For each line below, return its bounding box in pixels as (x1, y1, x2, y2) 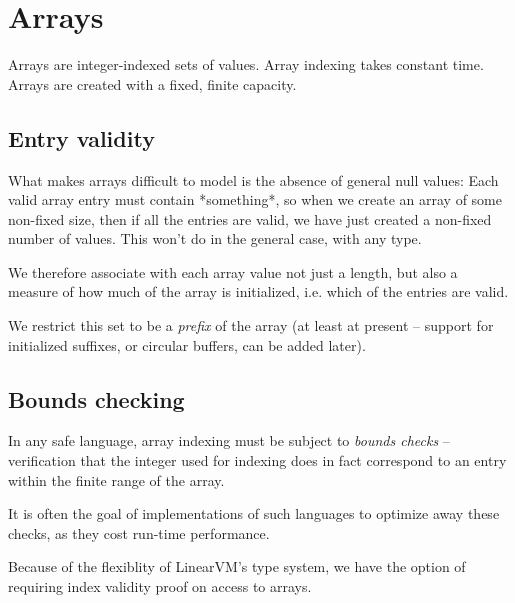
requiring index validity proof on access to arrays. (8, 576, 312, 597)
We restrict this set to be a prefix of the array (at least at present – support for (8, 315, 494, 336)
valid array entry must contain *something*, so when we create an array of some (8, 189, 502, 210)
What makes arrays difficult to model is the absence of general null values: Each (8, 169, 499, 190)
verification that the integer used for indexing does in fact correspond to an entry (8, 450, 507, 471)
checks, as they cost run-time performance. (8, 522, 270, 543)
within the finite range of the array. (8, 469, 225, 490)
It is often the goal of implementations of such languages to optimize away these (8, 503, 500, 524)
